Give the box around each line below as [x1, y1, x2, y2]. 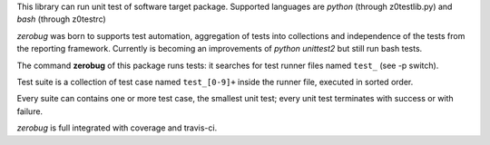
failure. [16, 105, 44, 117]
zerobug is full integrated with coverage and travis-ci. [16, 122, 218, 133]
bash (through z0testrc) [16, 14, 106, 24]
